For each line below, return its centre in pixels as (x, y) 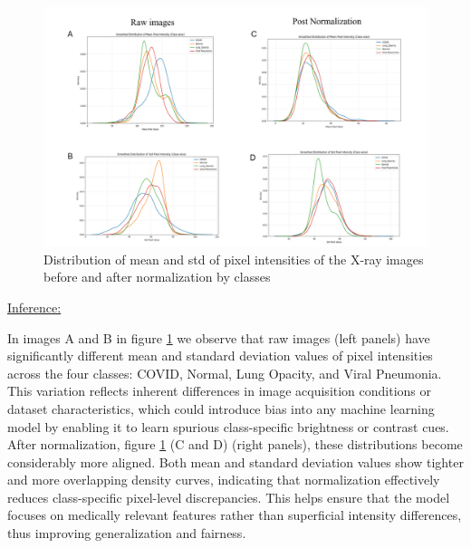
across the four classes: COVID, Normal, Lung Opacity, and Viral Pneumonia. (225, 373)
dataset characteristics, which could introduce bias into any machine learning (221, 408)
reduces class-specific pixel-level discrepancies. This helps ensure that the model (229, 497)
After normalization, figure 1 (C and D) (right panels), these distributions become (235, 444)
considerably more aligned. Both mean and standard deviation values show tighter (235, 461)
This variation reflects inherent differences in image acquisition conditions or (220, 391)
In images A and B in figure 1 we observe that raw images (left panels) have (219, 337)
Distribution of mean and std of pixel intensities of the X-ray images (234, 259)
